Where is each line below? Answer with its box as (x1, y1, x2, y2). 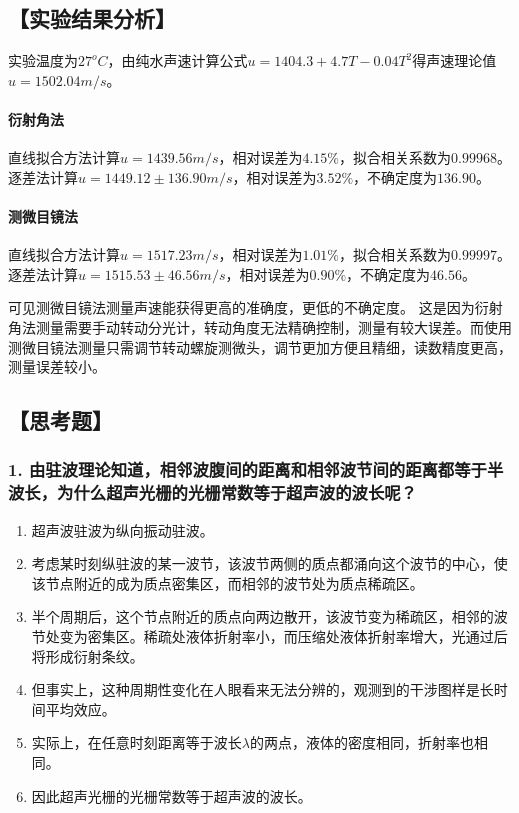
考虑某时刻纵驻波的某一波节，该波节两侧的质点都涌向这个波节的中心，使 (31, 553, 508, 574)
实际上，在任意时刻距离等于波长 (31, 732, 242, 753)
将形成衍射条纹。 (31, 645, 144, 666)
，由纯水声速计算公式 (107, 50, 248, 71)
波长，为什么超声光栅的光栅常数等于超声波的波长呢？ (8, 480, 417, 505)
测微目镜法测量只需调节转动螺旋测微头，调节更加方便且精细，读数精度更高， (8, 336, 512, 357)
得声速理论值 (412, 50, 497, 71)
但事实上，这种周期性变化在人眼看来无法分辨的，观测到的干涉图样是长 (31, 679, 494, 700)
